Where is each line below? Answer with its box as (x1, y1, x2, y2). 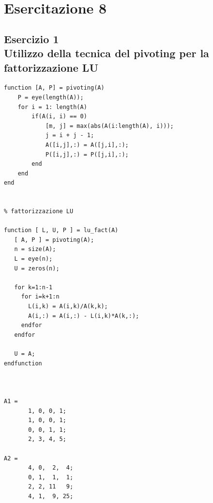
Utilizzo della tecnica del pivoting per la (4, 46, 209, 61)
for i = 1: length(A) (17, 103, 87, 110)
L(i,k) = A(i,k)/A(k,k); (28, 303, 108, 310)
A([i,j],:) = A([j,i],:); (45, 141, 129, 148)
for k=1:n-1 (14, 283, 53, 291)
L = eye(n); (14, 255, 53, 263)
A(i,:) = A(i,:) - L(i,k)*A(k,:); (28, 312, 139, 319)
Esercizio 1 (4, 31, 59, 46)
